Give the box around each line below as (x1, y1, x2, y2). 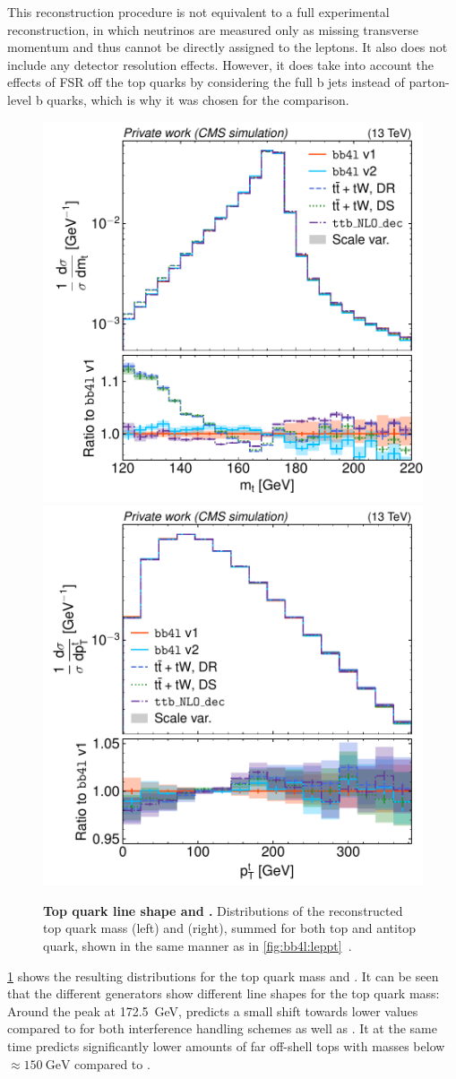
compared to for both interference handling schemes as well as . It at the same (7, 1019, 437, 1038)
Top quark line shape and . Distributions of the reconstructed (43, 901, 403, 919)
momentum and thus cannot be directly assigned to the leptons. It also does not (7, 38, 448, 56)
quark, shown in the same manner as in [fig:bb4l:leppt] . (43, 936, 352, 954)
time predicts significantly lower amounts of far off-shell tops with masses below (7, 1036, 445, 1055)
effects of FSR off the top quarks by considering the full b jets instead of (7, 73, 405, 91)
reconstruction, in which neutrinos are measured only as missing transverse (7, 20, 418, 39)
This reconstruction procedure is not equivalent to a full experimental (7, 3, 390, 21)
